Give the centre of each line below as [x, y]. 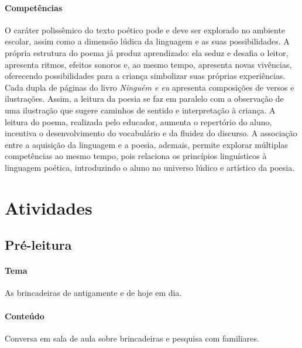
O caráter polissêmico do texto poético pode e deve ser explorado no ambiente [145, 30]
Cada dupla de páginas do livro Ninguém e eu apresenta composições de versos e [150, 87]
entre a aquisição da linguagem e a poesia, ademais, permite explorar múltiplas [146, 144]
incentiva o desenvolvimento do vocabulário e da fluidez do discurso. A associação [151, 133]
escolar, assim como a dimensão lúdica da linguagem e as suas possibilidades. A [147, 41]
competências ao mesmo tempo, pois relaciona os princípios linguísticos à [136, 156]
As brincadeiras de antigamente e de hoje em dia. [93, 293]
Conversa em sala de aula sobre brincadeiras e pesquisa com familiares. [132, 338]
